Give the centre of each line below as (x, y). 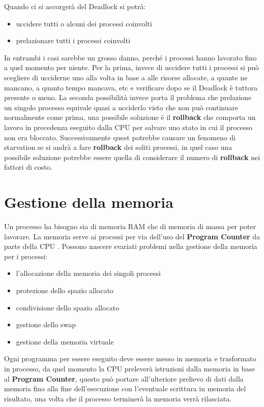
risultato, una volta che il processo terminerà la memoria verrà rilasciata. (118, 398)
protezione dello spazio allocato (65, 290)
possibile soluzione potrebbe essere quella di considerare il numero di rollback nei (132, 157)
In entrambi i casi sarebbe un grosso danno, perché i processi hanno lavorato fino (130, 57)
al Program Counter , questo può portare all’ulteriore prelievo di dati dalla (124, 378)
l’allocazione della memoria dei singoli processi (88, 273)
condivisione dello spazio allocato (68, 307)
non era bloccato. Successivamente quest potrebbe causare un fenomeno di (120, 137)
